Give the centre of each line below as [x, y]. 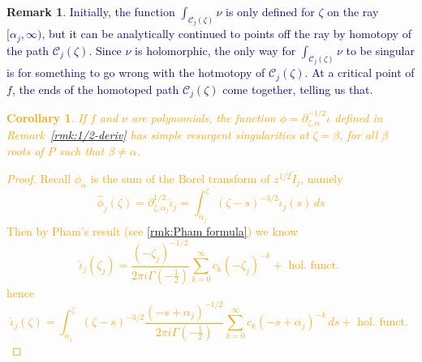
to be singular [380, 50]
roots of [25, 151]
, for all [359, 135]
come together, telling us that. [298, 89]
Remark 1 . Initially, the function [91, 11]
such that [82, 151]
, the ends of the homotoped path [95, 89]
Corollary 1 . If [46, 118]
